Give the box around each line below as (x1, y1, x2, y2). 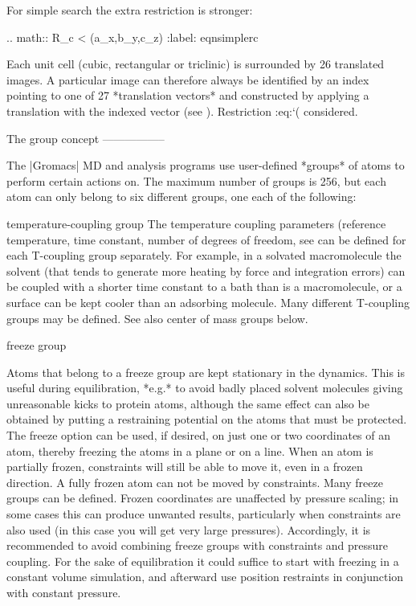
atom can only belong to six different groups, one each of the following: (6, 188, 357, 205)
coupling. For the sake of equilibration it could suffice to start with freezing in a (6, 552, 399, 569)
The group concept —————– (6, 129, 165, 146)
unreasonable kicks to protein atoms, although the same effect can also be (6, 395, 369, 412)
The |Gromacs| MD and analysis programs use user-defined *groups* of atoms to (6, 157, 405, 174)
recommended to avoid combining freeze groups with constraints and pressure (6, 537, 389, 554)
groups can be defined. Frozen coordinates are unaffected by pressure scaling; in (6, 489, 399, 506)
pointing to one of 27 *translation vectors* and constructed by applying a (6, 87, 369, 104)
